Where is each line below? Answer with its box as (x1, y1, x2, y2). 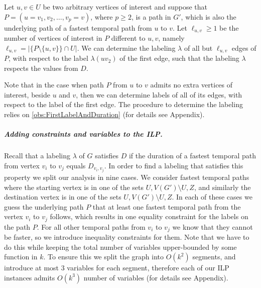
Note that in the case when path (4, 79, 104, 90)
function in (4, 251, 38, 262)
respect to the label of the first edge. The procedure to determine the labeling (4, 99, 243, 110)
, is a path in (131, 11, 171, 22)
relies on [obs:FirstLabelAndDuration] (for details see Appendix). (4, 109, 205, 120)
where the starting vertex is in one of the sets (4, 181, 144, 192)
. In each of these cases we (172, 191, 252, 202)
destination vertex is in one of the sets (4, 191, 121, 202)
